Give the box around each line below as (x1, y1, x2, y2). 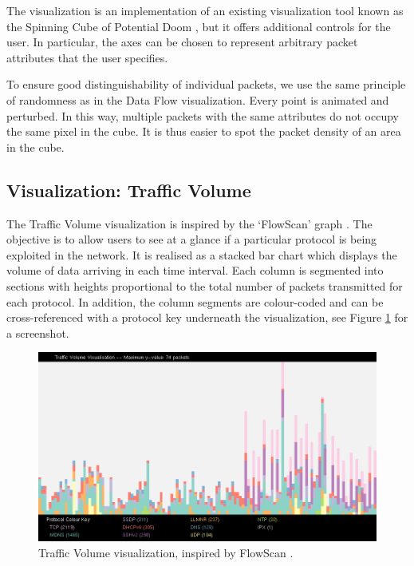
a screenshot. (6, 324, 69, 341)
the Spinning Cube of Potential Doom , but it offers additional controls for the (6, 18, 391, 34)
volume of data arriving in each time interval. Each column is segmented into (6, 262, 384, 279)
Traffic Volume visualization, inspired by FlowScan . (38, 544, 294, 560)
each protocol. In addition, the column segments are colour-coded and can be (6, 293, 384, 310)
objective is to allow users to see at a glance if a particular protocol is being (6, 231, 377, 247)
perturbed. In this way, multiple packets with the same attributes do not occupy (6, 107, 399, 124)
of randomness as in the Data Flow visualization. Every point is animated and (6, 91, 389, 108)
